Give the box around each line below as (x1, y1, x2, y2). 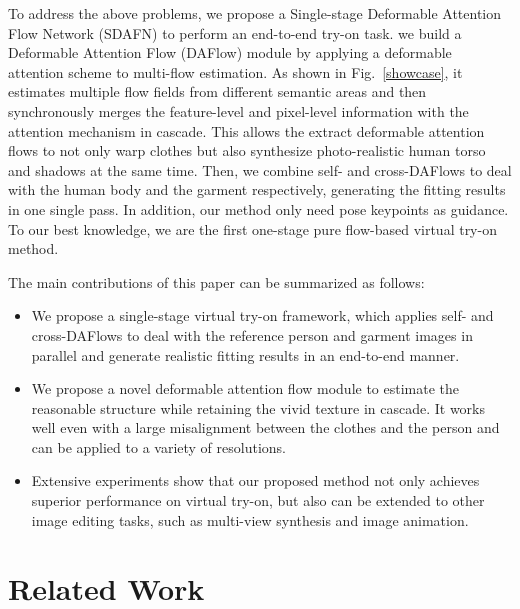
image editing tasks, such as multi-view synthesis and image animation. (31, 509, 469, 530)
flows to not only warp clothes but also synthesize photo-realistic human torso (8, 140, 486, 161)
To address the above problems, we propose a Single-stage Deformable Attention (8, 3, 502, 23)
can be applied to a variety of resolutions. (31, 436, 286, 457)
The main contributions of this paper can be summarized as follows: (8, 271, 425, 292)
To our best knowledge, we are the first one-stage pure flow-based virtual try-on (8, 218, 497, 239)
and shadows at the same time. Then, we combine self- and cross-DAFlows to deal (8, 159, 512, 180)
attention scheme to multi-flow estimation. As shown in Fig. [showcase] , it (8, 61, 463, 82)
